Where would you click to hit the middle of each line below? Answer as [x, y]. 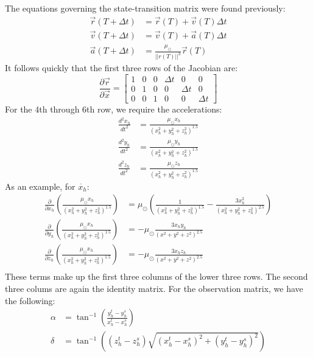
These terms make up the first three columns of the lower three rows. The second [156, 276]
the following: [30, 300]
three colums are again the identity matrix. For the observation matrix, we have [154, 288]
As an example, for [40, 186]
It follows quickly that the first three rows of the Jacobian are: [121, 68]
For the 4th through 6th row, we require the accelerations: [114, 109]
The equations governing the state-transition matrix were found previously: [145, 8]
